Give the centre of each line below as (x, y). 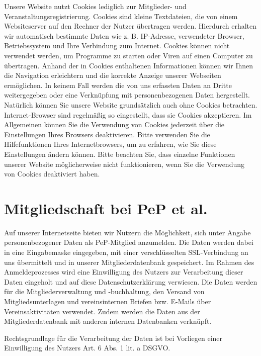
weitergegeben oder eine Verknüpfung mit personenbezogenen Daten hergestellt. (127, 95)
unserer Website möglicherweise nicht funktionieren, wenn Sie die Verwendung (124, 164)
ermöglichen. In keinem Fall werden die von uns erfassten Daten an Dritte (118, 85)
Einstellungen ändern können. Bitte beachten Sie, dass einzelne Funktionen (120, 154)
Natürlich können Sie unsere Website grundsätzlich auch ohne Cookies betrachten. (131, 104)
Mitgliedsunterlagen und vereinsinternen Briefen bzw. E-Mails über (108, 301)
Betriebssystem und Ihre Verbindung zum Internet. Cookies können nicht (117, 46)
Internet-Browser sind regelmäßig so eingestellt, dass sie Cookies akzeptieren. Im (128, 114)
